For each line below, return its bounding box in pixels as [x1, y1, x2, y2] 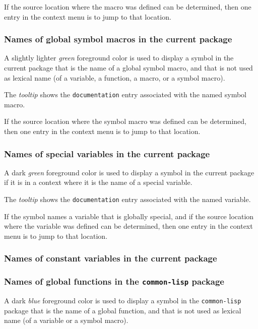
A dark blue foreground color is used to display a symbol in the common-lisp [4, 295, 241, 306]
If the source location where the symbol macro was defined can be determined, [4, 116, 247, 126]
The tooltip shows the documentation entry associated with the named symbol [4, 89, 247, 100]
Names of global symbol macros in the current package [4, 33, 232, 45]
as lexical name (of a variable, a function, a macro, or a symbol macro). [4, 72, 225, 83]
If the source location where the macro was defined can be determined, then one [4, 2, 251, 12]
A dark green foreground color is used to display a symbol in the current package [4, 167, 254, 177]
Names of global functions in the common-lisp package [4, 275, 224, 288]
